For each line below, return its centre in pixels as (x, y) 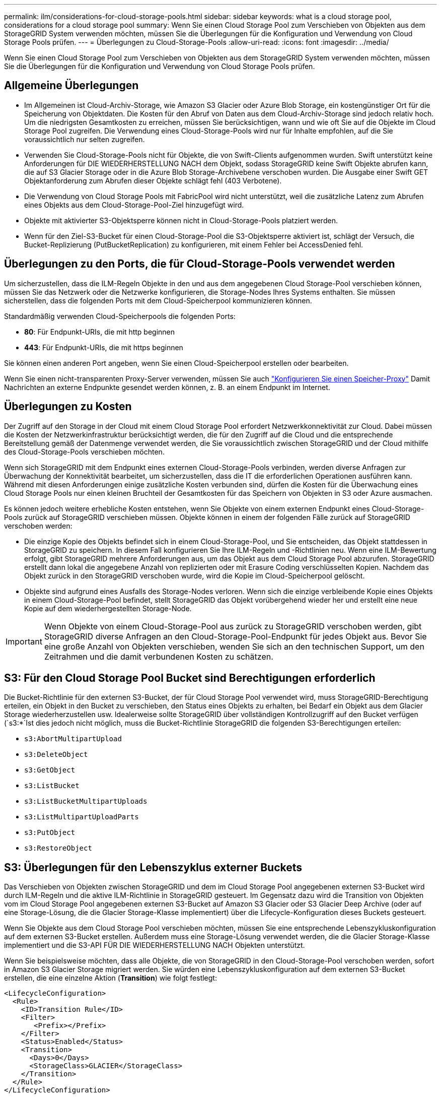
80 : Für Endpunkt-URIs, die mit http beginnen (100, 332)
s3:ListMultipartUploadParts (82, 817)
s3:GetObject (50, 770)
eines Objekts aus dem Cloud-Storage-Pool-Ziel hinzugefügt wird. (134, 205)
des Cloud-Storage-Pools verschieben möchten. (84, 451)
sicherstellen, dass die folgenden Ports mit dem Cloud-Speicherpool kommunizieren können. (158, 300)
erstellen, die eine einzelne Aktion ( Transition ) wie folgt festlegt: (111, 978)
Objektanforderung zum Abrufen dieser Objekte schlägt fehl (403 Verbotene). (153, 180)
